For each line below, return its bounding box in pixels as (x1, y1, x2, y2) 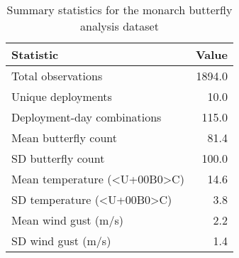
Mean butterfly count (11, 129, 117, 146)
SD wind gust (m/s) (11, 232, 111, 249)
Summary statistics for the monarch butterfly (6, 1, 233, 18)
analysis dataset (80, 18, 159, 34)
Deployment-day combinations (11, 109, 162, 125)
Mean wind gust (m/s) (11, 212, 123, 228)
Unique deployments (11, 88, 112, 104)
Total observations (11, 68, 103, 84)
